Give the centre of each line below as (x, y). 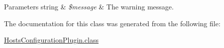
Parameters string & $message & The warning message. (89, 6)
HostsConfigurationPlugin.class (51, 40)
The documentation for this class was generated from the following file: (112, 23)
